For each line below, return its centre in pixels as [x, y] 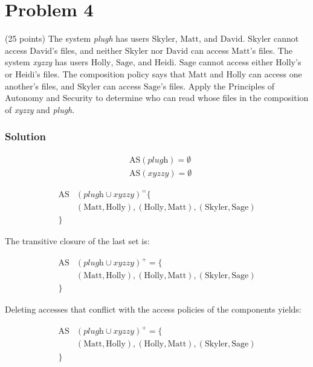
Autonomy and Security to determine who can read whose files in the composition [157, 98]
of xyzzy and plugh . [40, 109]
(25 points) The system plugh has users [77, 38]
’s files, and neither [87, 50]
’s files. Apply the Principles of [218, 86]
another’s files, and [40, 86]
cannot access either [236, 62]
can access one [275, 73]
